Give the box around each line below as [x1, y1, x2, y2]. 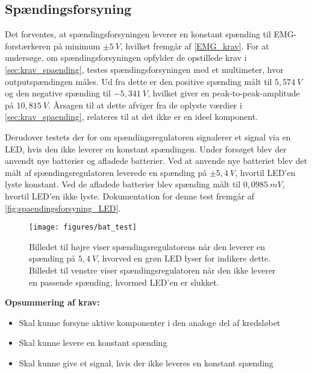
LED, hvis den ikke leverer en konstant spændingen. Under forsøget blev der [5, 142, 287, 155]
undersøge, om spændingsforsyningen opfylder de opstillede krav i [5, 51, 247, 64]
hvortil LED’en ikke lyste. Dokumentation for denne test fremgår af [5, 189, 255, 202]
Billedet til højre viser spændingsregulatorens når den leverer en [29, 240, 266, 252]
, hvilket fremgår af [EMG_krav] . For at [120, 39, 269, 52]
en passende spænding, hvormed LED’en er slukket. [29, 275, 219, 288]
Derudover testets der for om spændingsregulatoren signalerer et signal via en [5, 130, 291, 143]
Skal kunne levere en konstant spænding [19, 336, 167, 349]
